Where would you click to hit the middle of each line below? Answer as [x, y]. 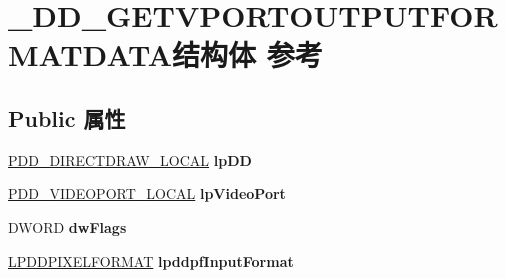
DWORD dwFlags [67, 226]
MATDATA [90, 54]
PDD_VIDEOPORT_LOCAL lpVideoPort [147, 193]
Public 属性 [67, 117]
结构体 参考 [247, 54]
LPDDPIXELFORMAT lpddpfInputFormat [151, 260]
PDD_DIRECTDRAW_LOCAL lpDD [130, 159]
